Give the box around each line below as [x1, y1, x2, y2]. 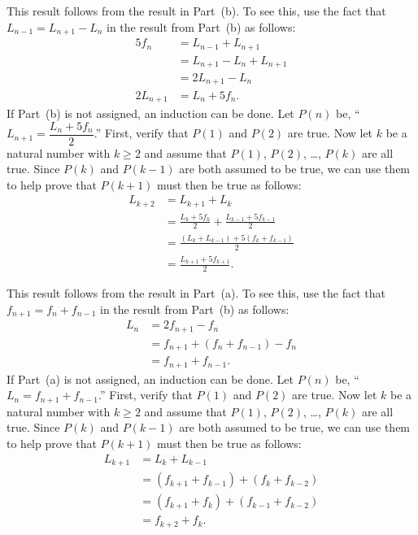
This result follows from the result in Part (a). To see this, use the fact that [7, 285, 385, 302]
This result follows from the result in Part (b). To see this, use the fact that [7, 2, 386, 19]
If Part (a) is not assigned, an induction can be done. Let [7, 370, 294, 387]
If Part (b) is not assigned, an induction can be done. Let [7, 104, 294, 121]
